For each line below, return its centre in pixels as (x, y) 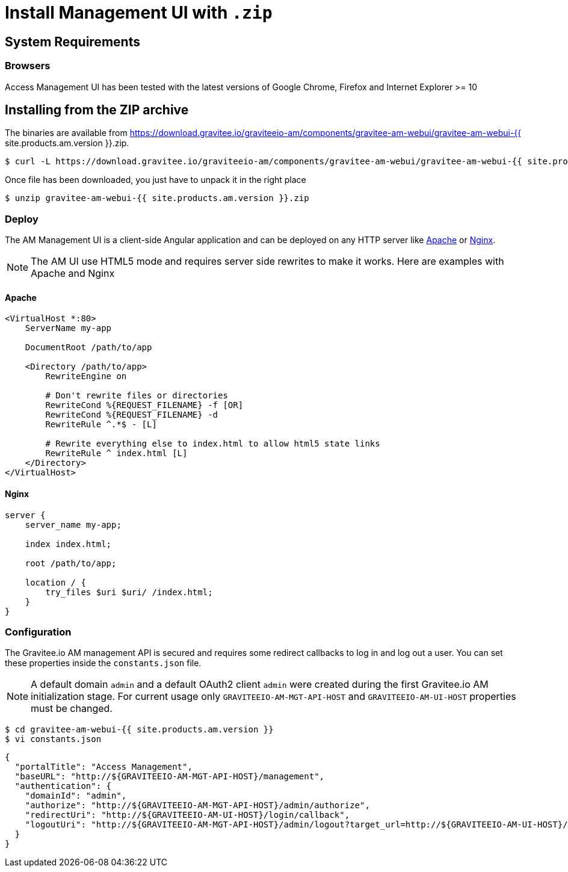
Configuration (38, 632)
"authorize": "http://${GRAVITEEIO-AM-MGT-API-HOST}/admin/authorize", (197, 806)
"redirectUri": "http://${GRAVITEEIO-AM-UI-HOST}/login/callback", (187, 815)
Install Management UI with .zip (139, 13)
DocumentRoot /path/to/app (88, 348)
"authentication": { (63, 786)
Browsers (28, 66)
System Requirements (73, 42)
